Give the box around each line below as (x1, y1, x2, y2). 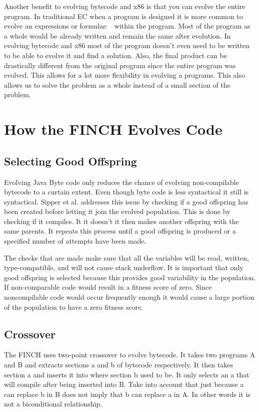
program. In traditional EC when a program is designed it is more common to (4, 11, 243, 21)
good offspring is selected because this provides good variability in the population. (4, 272, 256, 282)
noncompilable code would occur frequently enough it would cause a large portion (4, 292, 254, 302)
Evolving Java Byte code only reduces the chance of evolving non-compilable (4, 176, 239, 187)
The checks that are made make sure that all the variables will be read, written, (4, 252, 249, 263)
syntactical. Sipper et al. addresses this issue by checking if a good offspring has (4, 196, 248, 207)
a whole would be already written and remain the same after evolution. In (4, 30, 231, 41)
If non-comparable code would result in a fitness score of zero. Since (4, 282, 212, 292)
